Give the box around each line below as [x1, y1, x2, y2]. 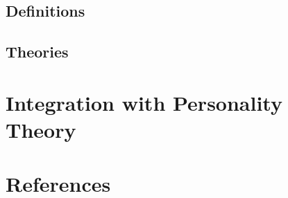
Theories [6, 41, 69, 62]
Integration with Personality [6, 88, 282, 116]
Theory [6, 115, 76, 143]
